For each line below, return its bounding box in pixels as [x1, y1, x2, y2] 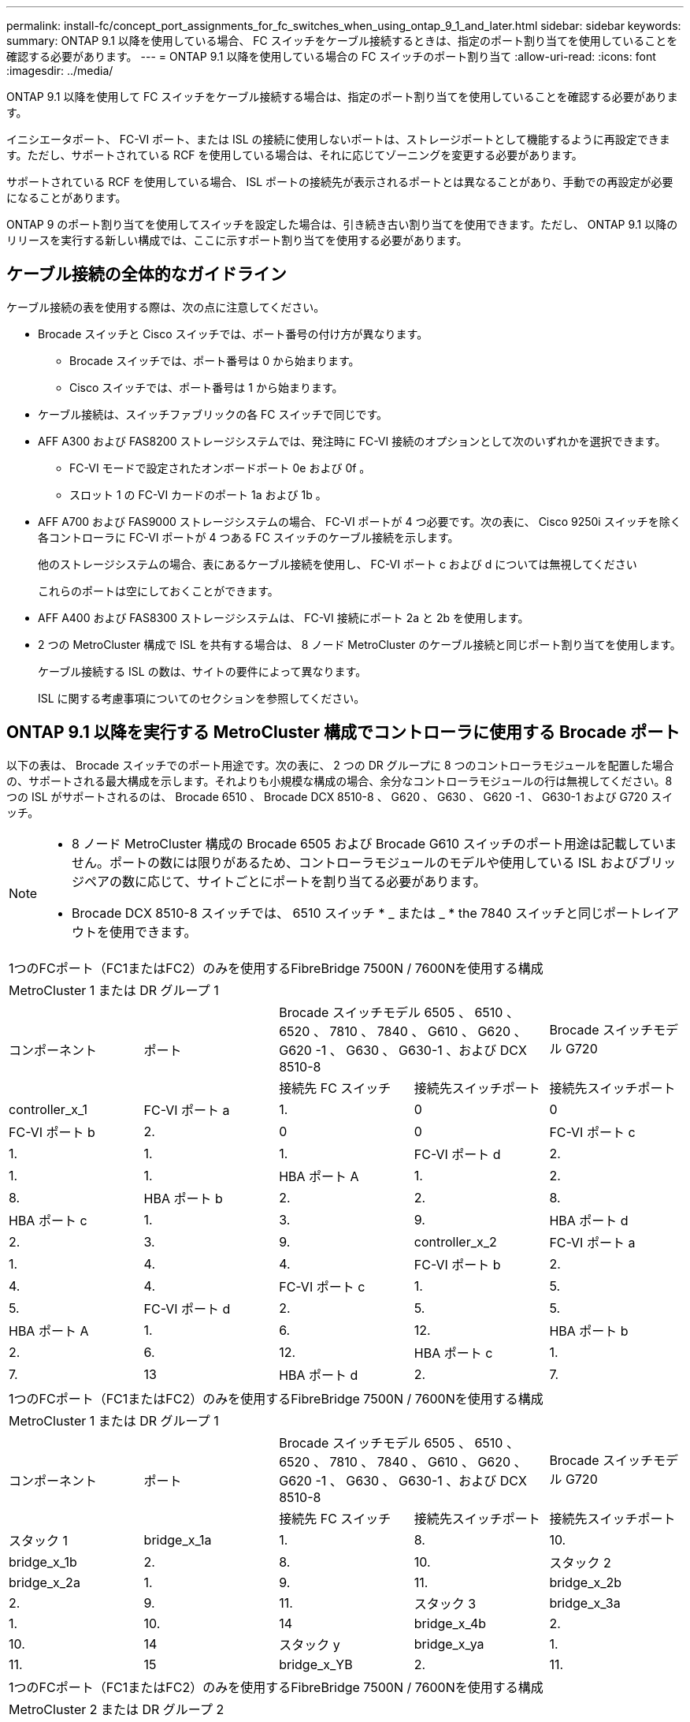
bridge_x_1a [143, 1531, 212, 1548]
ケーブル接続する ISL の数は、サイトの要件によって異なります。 [38, 664, 367, 678]
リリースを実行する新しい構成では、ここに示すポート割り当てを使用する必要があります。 [6, 233, 468, 247]
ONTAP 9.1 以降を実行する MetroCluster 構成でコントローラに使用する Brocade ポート [6, 722, 681, 743]
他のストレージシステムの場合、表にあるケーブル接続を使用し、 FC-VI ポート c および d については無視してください [38, 557, 637, 571]
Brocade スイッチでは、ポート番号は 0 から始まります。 [69, 353, 360, 367]
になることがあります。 [6, 191, 127, 204]
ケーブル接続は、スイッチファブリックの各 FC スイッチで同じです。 [38, 407, 388, 421]
